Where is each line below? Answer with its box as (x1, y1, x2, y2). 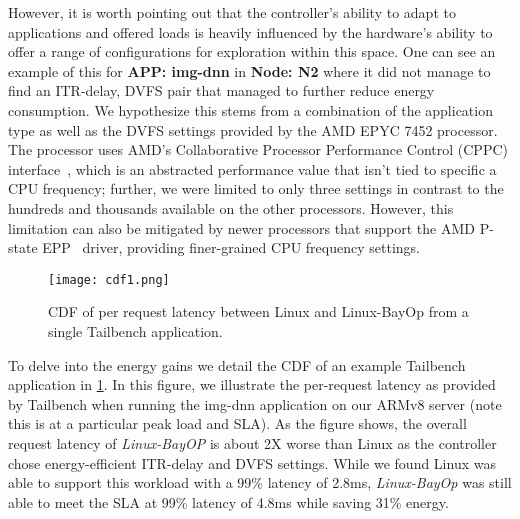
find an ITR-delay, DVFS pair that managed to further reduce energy (8, 80, 435, 101)
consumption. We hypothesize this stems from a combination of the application (8, 99, 493, 120)
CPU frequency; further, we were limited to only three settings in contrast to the (8, 178, 504, 199)
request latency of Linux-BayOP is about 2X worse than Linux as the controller (8, 432, 497, 453)
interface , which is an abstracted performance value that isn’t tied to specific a (8, 158, 497, 179)
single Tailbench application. (48, 320, 223, 341)
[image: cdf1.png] (48, 272, 170, 287)
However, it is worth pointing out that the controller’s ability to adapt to (8, 2, 456, 22)
